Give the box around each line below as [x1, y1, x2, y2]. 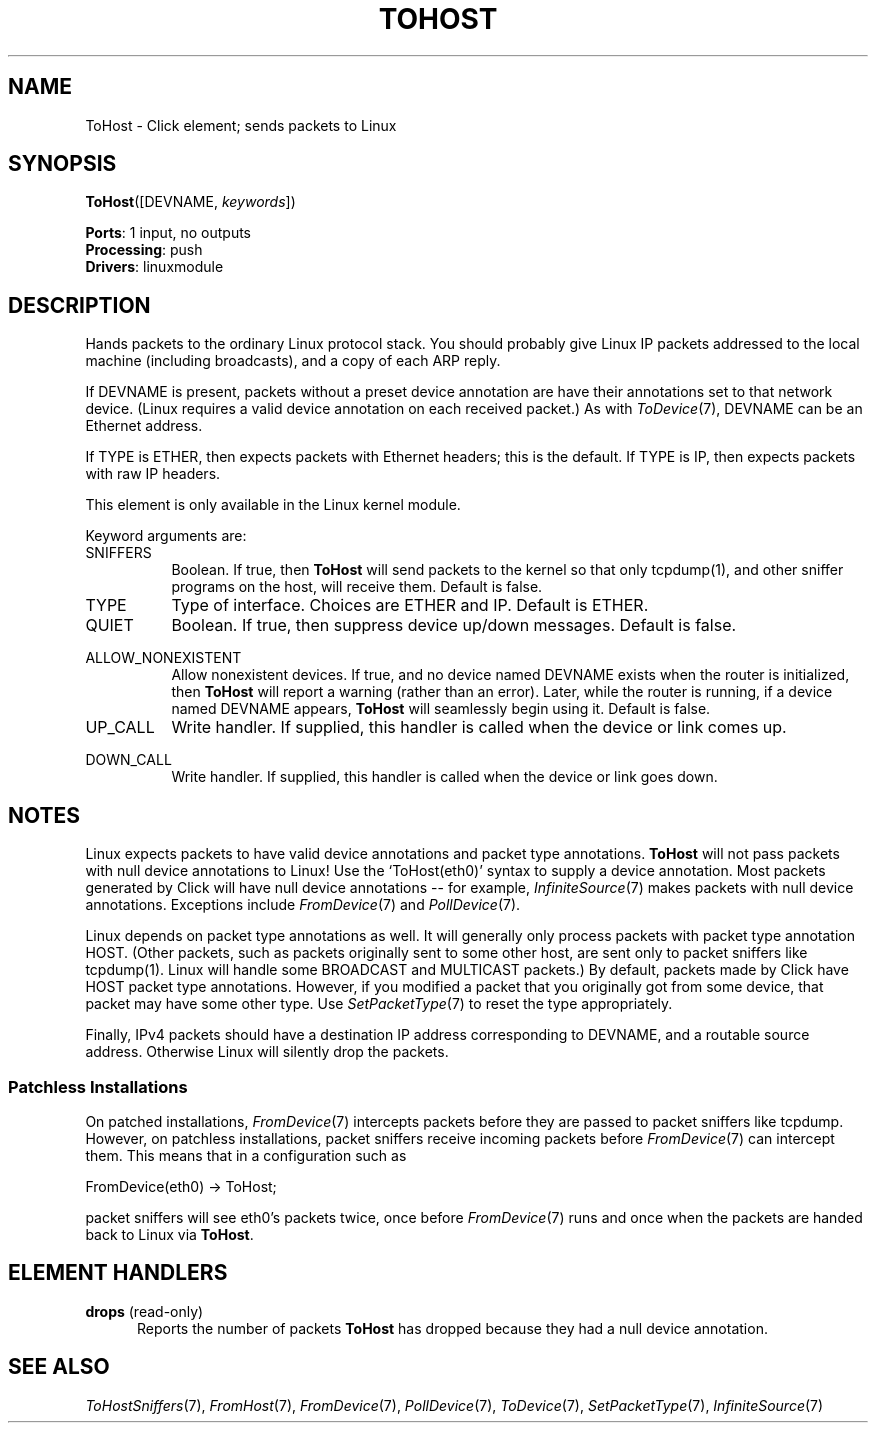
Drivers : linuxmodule [85, 258, 224, 276]
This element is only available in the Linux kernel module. [85, 496, 461, 514]
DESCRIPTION [8, 292, 151, 318]
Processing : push [85, 241, 203, 259]
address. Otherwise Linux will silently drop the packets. [85, 1043, 449, 1061]
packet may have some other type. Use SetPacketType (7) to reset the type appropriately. [85, 995, 673, 1013]
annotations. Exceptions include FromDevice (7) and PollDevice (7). [85, 896, 521, 914]
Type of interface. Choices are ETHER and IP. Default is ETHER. [171, 595, 649, 616]
